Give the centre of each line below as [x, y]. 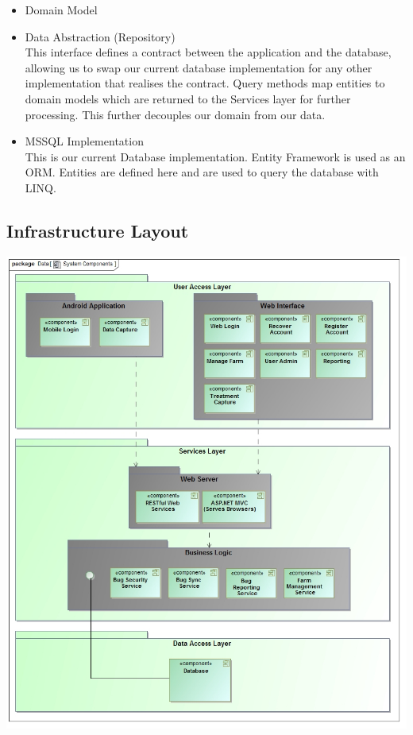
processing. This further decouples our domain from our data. [175, 114]
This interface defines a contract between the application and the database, [208, 52]
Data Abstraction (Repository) [100, 36]
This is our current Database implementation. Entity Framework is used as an [215, 156]
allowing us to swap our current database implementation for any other [199, 67]
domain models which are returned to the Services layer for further [188, 98]
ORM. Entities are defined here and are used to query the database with [202, 172]
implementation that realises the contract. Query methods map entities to [205, 83]
